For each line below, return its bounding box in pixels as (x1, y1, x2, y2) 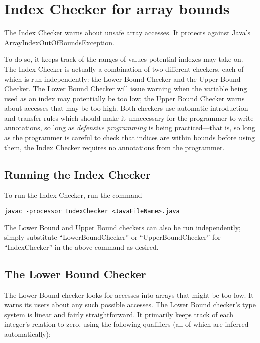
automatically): (4, 329, 51, 339)
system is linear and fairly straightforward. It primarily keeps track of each (4, 309, 234, 319)
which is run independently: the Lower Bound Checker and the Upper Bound (4, 73, 241, 84)
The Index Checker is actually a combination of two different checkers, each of (4, 63, 244, 74)
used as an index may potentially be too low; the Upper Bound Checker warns (4, 93, 245, 103)
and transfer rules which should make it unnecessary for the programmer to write (4, 112, 254, 123)
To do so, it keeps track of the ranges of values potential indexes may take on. (4, 54, 243, 64)
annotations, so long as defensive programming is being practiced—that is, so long (4, 122, 255, 133)
